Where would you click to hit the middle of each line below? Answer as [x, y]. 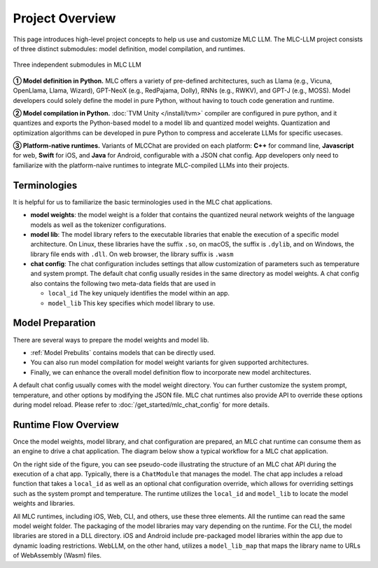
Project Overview [64, 18]
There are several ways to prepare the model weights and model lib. [111, 340]
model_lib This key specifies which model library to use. [131, 303]
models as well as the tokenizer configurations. [98, 225]
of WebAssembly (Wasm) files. [57, 555]
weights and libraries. [44, 504]
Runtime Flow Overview [66, 425]
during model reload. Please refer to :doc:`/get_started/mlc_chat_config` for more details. [141, 404]
